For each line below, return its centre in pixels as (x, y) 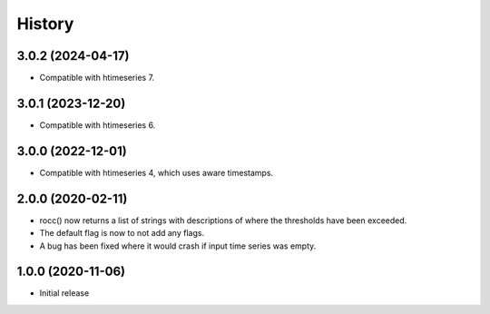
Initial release (64, 293)
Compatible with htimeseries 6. (98, 125)
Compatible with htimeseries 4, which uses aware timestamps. (157, 172)
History (45, 24)
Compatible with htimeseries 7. (97, 78)
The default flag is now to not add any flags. (122, 233)
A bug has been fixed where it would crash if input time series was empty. (178, 246)
